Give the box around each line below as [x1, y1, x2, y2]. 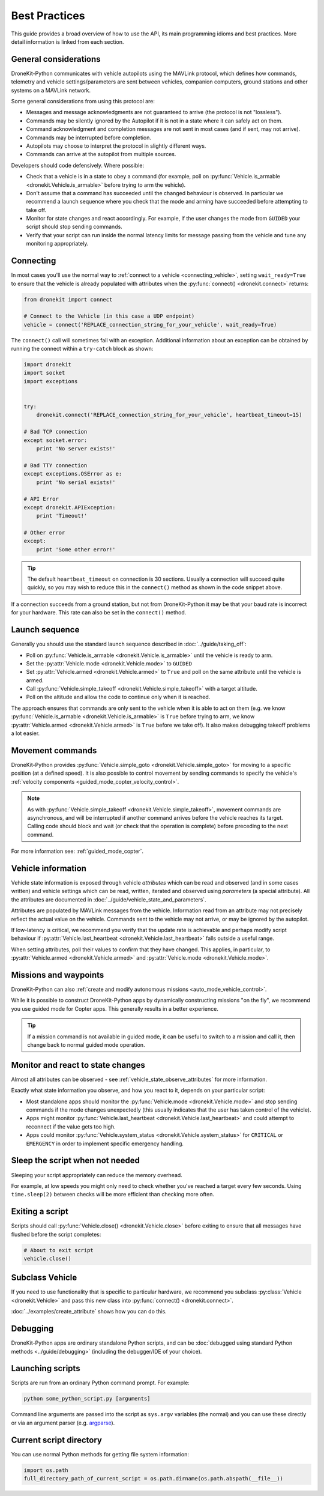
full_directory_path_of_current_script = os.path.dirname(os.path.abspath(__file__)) [23, 1475, 283, 1482]
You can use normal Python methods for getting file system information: [11, 1450, 189, 1458]
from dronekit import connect [23, 296, 113, 303]
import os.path [23, 1467, 68, 1474]
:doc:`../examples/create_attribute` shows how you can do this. [11, 1308, 167, 1315]
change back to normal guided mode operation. [27, 1041, 145, 1048]
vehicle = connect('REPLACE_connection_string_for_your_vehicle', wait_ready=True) [23, 321, 277, 328]
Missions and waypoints [11, 970, 104, 980]
